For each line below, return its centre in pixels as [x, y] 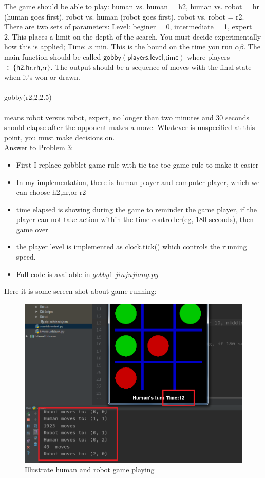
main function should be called [53, 56]
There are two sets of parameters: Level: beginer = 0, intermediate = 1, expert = [132, 26]
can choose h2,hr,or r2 [51, 192]
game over [32, 229]
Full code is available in [53, 274]
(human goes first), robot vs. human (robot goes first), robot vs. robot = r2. [124, 16]
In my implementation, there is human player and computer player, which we [138, 182]
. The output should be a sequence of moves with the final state [151, 67]
